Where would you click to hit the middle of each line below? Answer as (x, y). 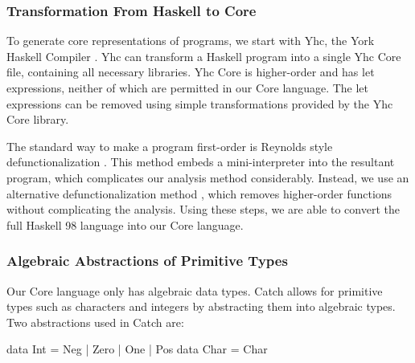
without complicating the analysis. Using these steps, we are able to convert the (203, 209)
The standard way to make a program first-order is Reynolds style (170, 146)
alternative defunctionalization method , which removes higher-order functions (199, 193)
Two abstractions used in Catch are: (95, 322)
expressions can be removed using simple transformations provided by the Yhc (200, 103)
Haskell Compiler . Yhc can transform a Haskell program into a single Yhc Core (204, 56)
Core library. (38, 119)
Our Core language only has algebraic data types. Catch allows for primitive (195, 290)
